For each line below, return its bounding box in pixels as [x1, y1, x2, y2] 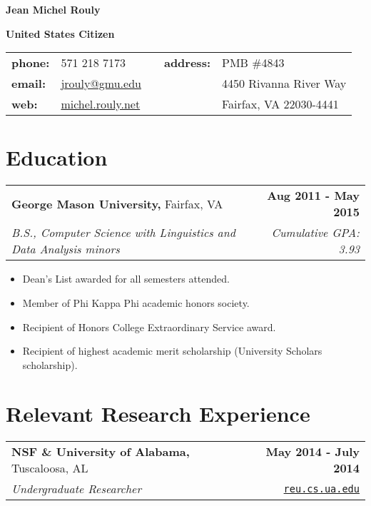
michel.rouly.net [61, 96, 141, 113]
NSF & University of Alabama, [11, 443, 190, 460]
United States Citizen [6, 26, 115, 41]
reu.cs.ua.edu [283, 482, 360, 495]
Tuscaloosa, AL [11, 460, 88, 477]
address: [163, 54, 210, 71]
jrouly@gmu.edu [61, 75, 141, 92]
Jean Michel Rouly [6, 2, 101, 16]
